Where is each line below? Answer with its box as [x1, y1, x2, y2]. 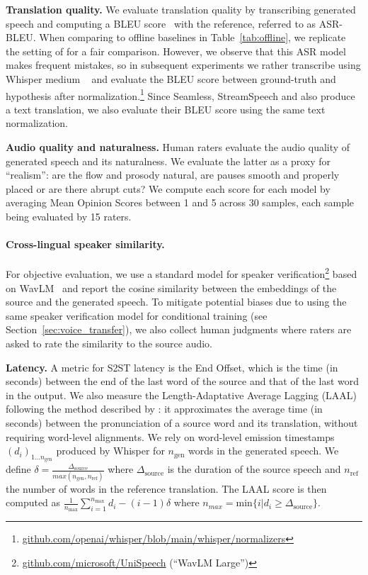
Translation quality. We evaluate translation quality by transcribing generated [6, 2, 356, 16]
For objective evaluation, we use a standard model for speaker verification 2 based [6, 264, 357, 281]
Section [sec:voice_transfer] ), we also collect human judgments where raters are [6, 322, 352, 337]
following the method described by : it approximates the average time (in [6, 401, 323, 416]
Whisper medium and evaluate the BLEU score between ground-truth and [6, 71, 336, 86]
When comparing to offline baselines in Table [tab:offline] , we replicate [39, 30, 346, 45]
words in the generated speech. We [188, 443, 339, 458]
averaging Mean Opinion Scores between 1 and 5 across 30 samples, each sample [6, 195, 355, 210]
